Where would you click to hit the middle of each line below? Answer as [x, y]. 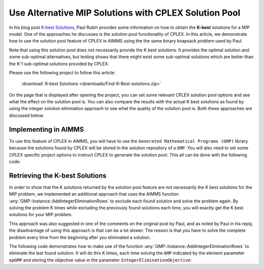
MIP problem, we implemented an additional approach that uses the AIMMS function [94, 194]
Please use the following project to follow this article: [62, 72]
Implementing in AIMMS [46, 129]
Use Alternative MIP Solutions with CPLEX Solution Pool [125, 13]
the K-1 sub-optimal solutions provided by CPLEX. [59, 64]
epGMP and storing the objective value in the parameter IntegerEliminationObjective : [100, 260]
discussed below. [26, 115]
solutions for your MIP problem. [41, 215]
